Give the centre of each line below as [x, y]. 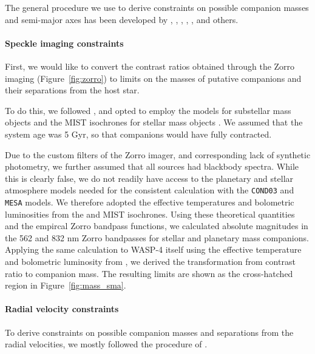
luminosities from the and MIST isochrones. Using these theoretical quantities [150, 214]
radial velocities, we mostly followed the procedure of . [106, 344]
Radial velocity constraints [62, 309]
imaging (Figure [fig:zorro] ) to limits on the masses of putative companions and [153, 78]
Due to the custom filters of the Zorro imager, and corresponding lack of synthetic [158, 154]
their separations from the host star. [72, 90]
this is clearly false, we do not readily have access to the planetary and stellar [149, 178]
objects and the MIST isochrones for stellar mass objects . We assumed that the [154, 122]
